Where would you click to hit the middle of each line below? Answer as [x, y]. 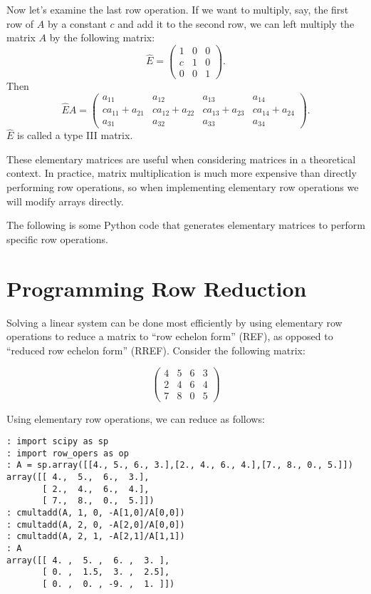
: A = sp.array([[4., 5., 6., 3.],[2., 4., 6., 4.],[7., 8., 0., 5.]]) [180, 465]
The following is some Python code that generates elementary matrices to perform [186, 225]
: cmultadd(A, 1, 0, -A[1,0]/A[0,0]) [96, 513]
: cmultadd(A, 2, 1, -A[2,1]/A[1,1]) [96, 537]
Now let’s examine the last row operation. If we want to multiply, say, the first [178, 9]
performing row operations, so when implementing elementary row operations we [183, 187]
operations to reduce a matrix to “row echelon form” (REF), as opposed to [170, 336]
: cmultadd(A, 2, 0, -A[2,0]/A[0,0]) [96, 524]
